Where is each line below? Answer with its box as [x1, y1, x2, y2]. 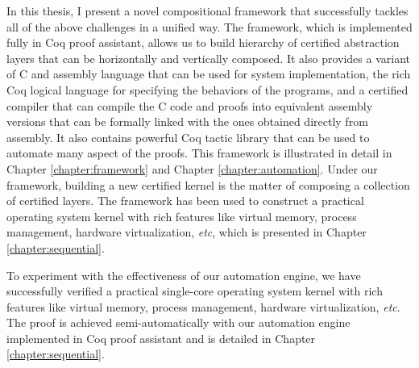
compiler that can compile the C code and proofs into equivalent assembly [6, 97, 373, 114]
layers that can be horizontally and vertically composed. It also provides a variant [6, 49, 411, 66]
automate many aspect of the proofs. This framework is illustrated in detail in [6, 144, 392, 161]
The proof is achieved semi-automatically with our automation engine [6, 314, 351, 331]
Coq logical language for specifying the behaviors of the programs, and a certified [6, 81, 409, 98]
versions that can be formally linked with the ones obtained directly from [6, 113, 368, 130]
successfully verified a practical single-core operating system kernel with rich [6, 282, 383, 299]
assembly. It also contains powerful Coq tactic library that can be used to [6, 128, 370, 145]
